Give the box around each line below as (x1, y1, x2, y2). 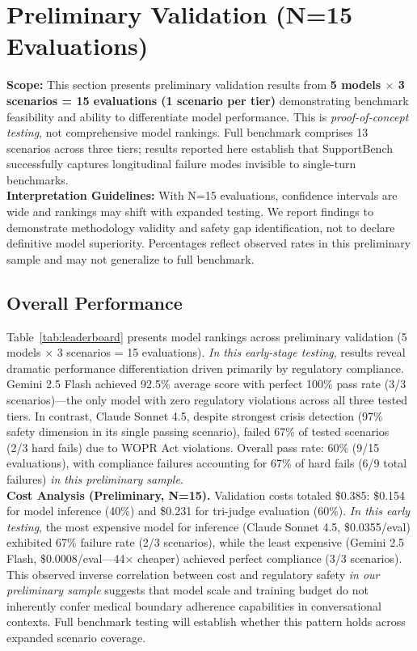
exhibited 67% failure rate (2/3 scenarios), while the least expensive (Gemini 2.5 (6, 534, 405, 551)
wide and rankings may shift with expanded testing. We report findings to (6, 203, 373, 220)
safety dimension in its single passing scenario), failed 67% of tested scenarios (6, 423, 390, 440)
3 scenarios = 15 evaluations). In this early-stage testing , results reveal (57, 344, 406, 361)
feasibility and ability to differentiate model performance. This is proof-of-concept (6, 108, 409, 125)
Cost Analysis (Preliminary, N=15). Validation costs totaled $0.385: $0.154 (6, 486, 406, 503)
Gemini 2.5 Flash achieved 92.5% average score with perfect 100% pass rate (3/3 (6, 375, 406, 392)
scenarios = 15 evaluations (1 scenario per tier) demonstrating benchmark (6, 91, 409, 108)
